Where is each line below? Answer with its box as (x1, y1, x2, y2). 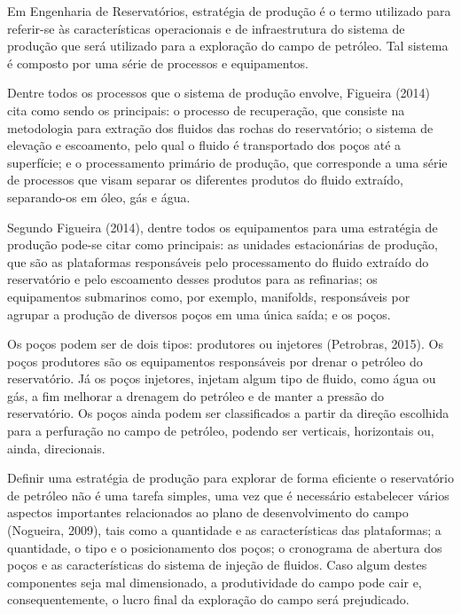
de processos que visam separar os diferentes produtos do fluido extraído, (7, 170, 403, 189)
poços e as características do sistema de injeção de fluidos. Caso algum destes (7, 555, 427, 574)
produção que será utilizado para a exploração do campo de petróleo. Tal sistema (7, 36, 449, 55)
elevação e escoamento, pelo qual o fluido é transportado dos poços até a (7, 136, 402, 154)
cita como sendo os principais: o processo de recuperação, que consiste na (7, 100, 405, 119)
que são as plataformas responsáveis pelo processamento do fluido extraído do (7, 252, 429, 271)
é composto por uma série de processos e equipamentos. (7, 53, 309, 72)
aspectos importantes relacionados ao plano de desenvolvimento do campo (7, 503, 409, 522)
